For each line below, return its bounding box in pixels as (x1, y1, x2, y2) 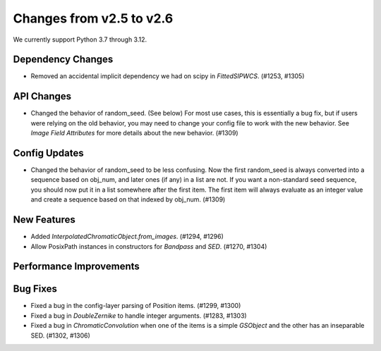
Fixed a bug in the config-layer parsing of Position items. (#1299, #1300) (30, 302, 241, 310)
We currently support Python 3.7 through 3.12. (13, 35, 147, 44)
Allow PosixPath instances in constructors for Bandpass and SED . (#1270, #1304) (30, 242, 267, 250)
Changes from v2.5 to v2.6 (13, 11, 174, 26)
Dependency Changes (13, 54, 114, 66)
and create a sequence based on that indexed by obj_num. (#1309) (30, 195, 226, 204)
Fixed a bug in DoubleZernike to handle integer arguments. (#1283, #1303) (30, 311, 247, 320)
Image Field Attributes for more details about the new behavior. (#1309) (30, 129, 239, 137)
